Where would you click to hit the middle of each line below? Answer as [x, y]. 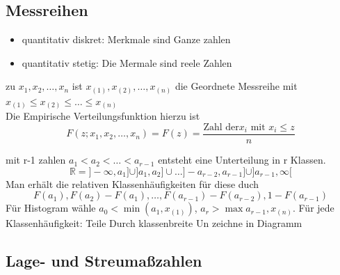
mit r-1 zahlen [36, 160]
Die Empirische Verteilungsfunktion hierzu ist [103, 116]
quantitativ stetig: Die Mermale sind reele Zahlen [127, 62]
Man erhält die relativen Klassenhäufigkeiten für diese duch [132, 183]
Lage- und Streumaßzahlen [104, 261]
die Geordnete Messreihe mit [236, 86]
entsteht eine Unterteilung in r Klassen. [242, 160]
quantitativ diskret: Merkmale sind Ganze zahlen [126, 39]
